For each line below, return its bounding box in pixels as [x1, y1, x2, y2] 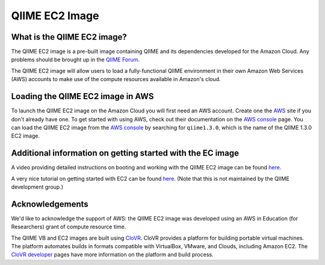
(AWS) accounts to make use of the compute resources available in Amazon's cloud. [11, 76, 221, 83]
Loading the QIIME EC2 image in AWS [11, 91, 154, 102]
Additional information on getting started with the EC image [11, 148, 239, 159]
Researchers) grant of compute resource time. [11, 223, 126, 231]
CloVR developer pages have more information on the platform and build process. [11, 251, 214, 258]
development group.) [11, 183, 63, 190]
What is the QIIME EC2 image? [11, 32, 127, 42]
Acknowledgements [11, 199, 88, 209]
